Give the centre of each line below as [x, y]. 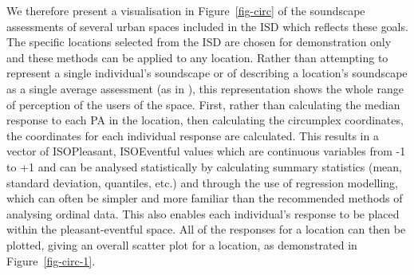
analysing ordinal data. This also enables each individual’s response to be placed [203, 213]
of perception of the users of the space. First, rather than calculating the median [203, 104]
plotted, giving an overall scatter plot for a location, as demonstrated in [182, 244]
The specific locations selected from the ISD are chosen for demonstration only [199, 42]
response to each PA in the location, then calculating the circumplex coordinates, [205, 120]
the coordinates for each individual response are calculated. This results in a [193, 135]
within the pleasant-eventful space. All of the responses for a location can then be [206, 229]
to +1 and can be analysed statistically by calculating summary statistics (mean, [205, 166]
